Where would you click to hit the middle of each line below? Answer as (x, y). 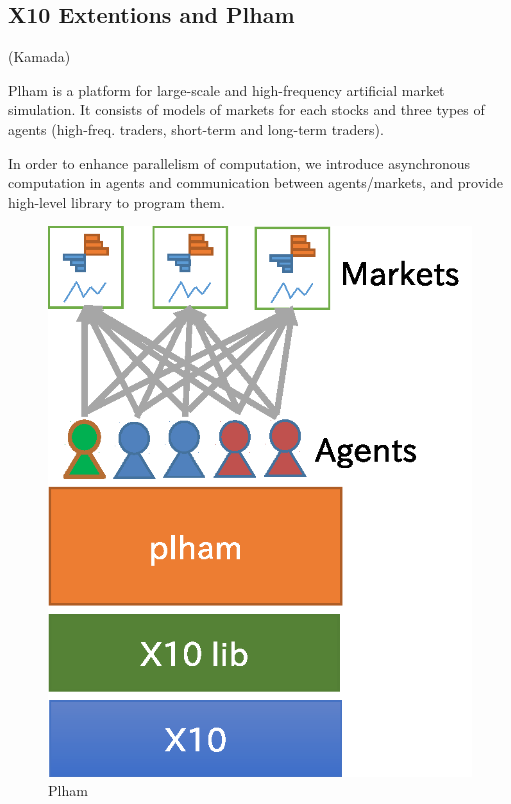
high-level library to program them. (116, 201)
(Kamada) (39, 56)
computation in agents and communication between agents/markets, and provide (255, 182)
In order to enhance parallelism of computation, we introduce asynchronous (239, 162)
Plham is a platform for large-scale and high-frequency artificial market (226, 89)
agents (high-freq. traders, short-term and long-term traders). (196, 128)
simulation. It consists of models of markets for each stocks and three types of (246, 109)
